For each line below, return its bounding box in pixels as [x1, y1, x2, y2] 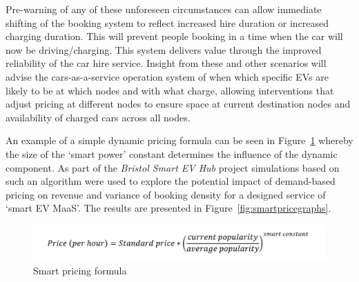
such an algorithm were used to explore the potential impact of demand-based [6, 174, 336, 188]
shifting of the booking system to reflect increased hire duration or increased [6, 15, 329, 30]
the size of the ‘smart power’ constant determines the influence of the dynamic [6, 146, 338, 161]
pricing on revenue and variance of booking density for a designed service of [6, 187, 326, 201]
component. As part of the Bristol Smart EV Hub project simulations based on [6, 160, 340, 174]
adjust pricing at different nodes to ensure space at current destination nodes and [6, 97, 351, 111]
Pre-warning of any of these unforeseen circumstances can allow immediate [6, 2, 322, 16]
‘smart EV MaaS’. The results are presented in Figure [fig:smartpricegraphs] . [6, 201, 331, 215]
